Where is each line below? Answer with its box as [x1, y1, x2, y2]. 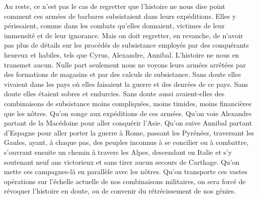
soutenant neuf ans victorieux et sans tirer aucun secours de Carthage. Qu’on [4, 156, 240, 167]
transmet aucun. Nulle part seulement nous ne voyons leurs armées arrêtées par [4, 59, 246, 69]
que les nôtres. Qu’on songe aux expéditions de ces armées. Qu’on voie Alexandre [4, 108, 252, 118]
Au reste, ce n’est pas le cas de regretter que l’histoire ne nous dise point [4, 1, 226, 11]
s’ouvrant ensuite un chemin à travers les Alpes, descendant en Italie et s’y [4, 146, 232, 157]
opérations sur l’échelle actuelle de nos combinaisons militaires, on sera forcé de [4, 176, 246, 186]
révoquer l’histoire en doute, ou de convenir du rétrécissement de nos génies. [4, 186, 236, 196]
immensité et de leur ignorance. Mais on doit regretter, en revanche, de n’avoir [4, 30, 244, 40]
